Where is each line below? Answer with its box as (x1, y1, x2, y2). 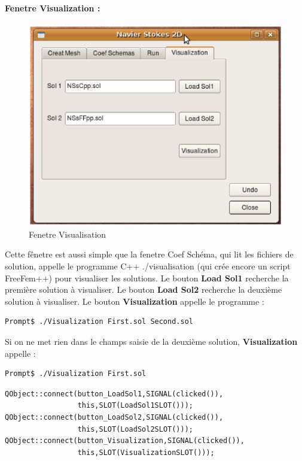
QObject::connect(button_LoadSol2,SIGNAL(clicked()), (5, 413, 224, 421)
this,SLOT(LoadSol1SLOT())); (77, 401, 193, 410)
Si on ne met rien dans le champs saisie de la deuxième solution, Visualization (5, 335, 298, 347)
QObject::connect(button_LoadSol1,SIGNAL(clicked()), (5, 389, 224, 398)
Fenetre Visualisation (29, 228, 106, 240)
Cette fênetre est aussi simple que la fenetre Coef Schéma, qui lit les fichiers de (5, 248, 294, 260)
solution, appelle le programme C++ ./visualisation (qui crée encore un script (5, 259, 291, 272)
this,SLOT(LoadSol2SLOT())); (77, 424, 193, 433)
